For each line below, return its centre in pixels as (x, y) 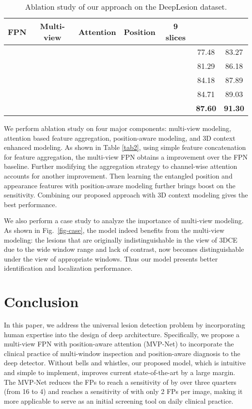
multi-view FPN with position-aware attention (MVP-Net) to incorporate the (119, 344)
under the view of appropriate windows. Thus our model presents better (111, 258)
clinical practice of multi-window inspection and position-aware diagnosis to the (122, 353)
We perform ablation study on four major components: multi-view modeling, (118, 128)
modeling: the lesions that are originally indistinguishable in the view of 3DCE (121, 239)
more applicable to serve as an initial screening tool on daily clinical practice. (119, 401)
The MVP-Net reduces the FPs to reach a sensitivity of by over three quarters (120, 382)
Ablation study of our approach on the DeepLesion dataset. (126, 7)
